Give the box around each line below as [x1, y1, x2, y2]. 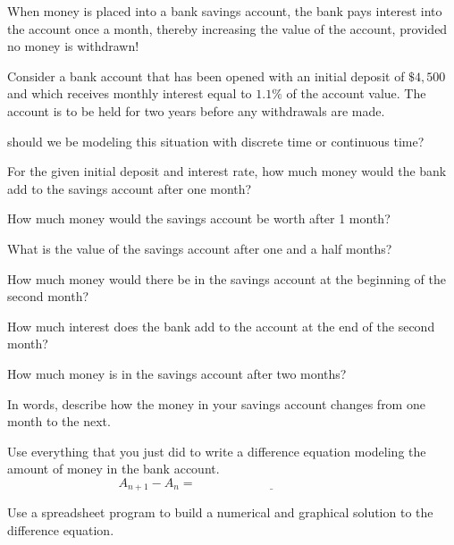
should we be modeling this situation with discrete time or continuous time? [7, 131, 425, 150]
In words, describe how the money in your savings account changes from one [7, 394, 425, 413]
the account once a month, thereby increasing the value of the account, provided [7, 19, 448, 38]
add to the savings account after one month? [7, 179, 252, 197]
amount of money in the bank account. [7, 459, 220, 478]
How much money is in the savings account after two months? [7, 364, 347, 382]
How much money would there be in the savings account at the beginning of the [7, 269, 446, 288]
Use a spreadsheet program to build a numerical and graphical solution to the [7, 503, 433, 522]
